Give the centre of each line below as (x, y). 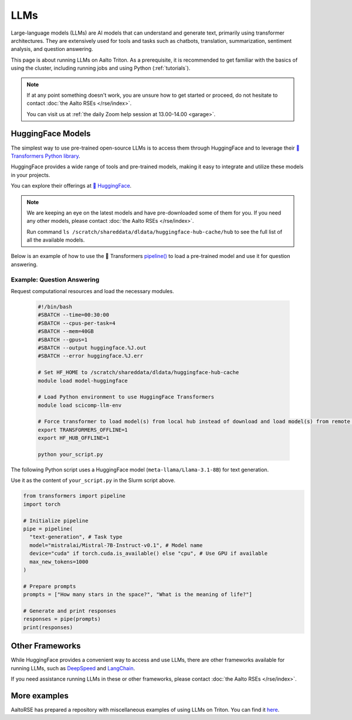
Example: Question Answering (55, 280)
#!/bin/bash (55, 307)
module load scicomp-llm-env (80, 405)
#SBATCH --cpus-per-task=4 (77, 323)
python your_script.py (70, 455)
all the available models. (56, 240)
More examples (40, 696)
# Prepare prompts (50, 586)
